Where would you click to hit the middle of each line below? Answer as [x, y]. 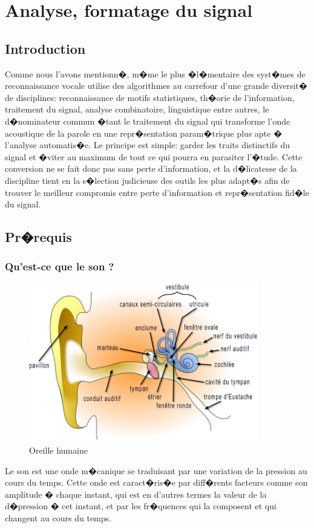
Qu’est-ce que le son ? [60, 266]
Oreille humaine [58, 450]
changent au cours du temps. [58, 517]
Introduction [45, 48]
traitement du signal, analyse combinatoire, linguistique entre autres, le [137, 109]
